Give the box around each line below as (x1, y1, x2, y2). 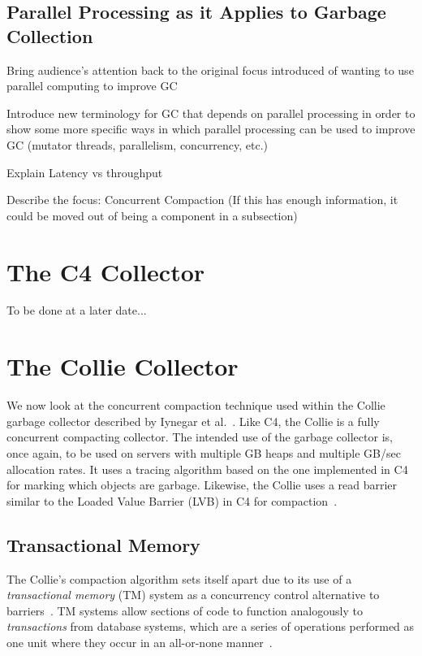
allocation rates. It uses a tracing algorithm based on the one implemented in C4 (6, 460, 408, 477)
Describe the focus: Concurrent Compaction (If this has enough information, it (6, 191, 398, 208)
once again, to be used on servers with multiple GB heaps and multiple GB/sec (6, 444, 401, 461)
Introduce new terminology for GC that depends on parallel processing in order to (6, 104, 416, 121)
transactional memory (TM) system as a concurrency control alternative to (6, 586, 380, 603)
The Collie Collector (6, 350, 239, 383)
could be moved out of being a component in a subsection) (6, 206, 298, 224)
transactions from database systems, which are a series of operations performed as (6, 618, 415, 635)
